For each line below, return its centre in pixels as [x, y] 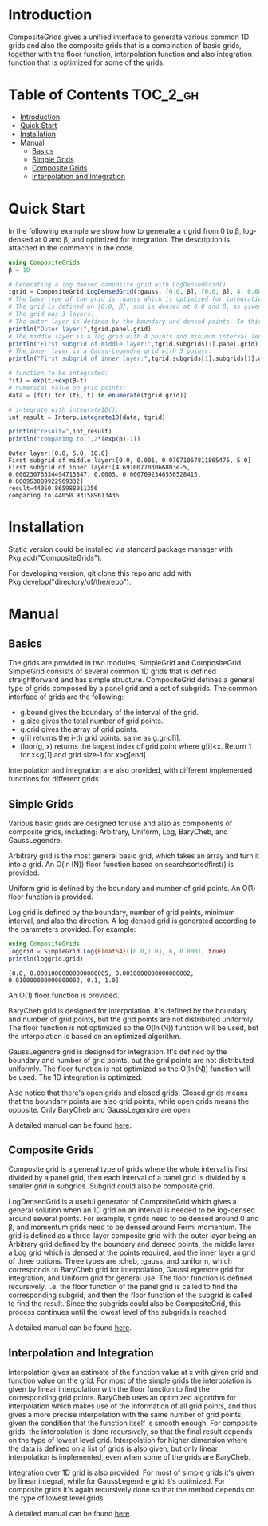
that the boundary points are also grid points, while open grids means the [129, 1101]
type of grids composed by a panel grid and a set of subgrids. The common [133, 689]
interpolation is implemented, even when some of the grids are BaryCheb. [130, 1457]
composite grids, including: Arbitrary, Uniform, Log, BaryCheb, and [118, 831]
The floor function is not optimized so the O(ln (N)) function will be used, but [134, 1027]
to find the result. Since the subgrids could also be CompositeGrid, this [125, 1304]
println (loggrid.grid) [46, 959]
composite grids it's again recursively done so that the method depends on [132, 1490]
